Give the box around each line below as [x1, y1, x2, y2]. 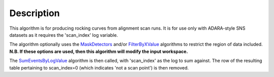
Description [9, 8, 60, 19]
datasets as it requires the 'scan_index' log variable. [9, 32, 118, 38]
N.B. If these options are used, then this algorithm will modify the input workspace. [9, 48, 188, 54]
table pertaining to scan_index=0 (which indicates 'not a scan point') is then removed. [9, 64, 189, 70]
